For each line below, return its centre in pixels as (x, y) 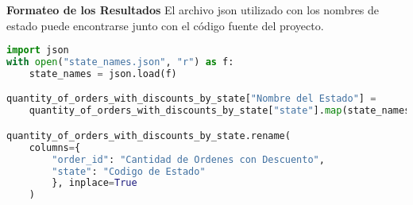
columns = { (55, 147)
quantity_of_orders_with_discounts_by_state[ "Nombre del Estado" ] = (191, 99)
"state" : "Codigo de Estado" (129, 171)
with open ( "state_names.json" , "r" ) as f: (120, 62)
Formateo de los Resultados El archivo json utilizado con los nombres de (193, 10)
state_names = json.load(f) (103, 73)
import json (38, 50)
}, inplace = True (95, 183)
